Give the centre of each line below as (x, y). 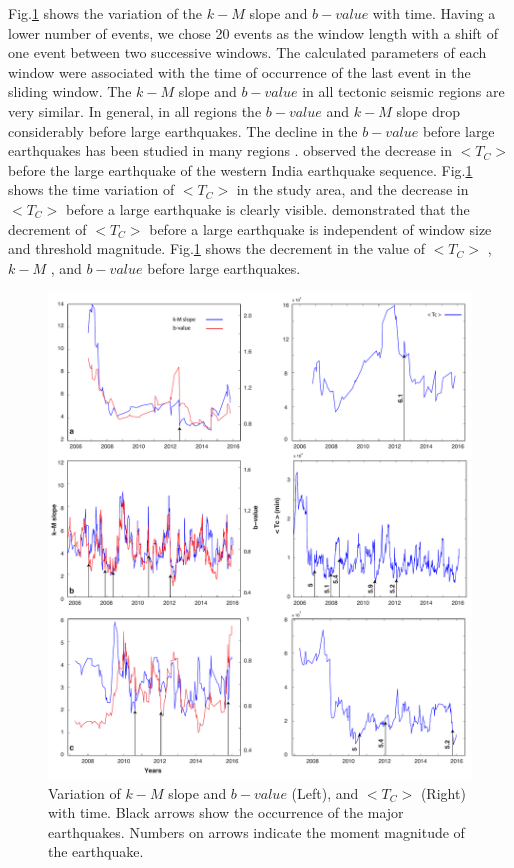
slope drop (428, 110)
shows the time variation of (91, 189)
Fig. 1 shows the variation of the (105, 13)
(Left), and (325, 792)
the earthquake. (96, 851)
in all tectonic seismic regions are (403, 91)
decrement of (47, 228)
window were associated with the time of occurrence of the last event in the (239, 71)
